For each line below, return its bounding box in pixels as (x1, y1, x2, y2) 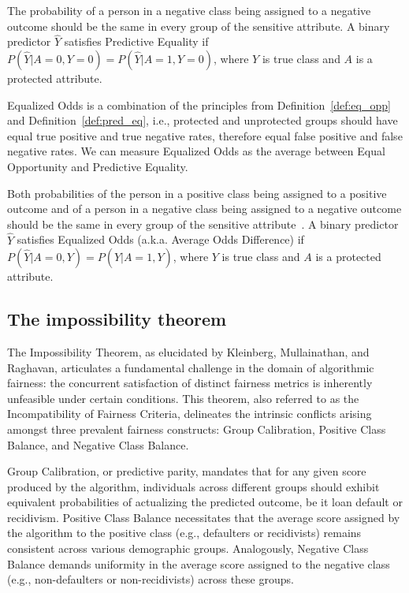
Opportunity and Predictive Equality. (7, 158, 188, 174)
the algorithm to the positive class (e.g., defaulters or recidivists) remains (7, 524, 362, 541)
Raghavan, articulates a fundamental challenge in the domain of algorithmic (7, 359, 374, 375)
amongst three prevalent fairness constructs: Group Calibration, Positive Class (7, 420, 386, 437)
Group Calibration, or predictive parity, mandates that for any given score (7, 463, 366, 479)
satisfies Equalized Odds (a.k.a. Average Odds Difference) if (17, 231, 304, 248)
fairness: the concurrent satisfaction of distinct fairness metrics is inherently (7, 375, 373, 391)
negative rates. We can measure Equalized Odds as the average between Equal (7, 143, 385, 159)
